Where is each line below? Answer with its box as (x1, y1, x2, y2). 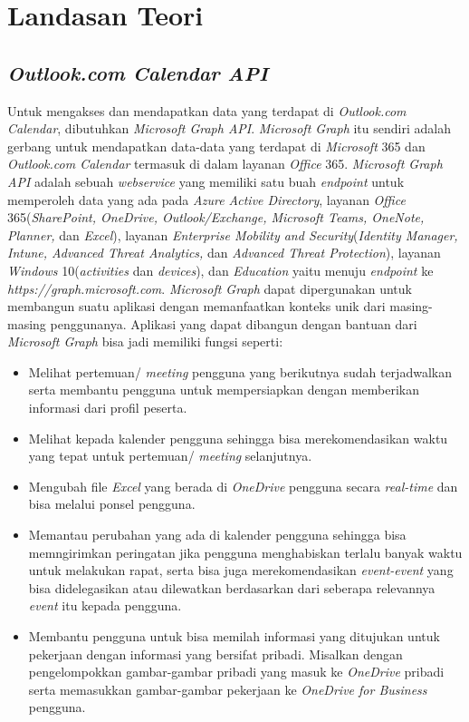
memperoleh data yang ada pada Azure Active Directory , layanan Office (7, 190, 406, 209)
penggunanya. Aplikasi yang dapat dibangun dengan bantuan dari (50, 314, 417, 333)
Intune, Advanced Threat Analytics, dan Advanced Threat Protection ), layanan (7, 243, 441, 262)
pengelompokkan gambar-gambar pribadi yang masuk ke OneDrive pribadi (28, 662, 445, 681)
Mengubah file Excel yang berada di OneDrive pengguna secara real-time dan (28, 476, 458, 495)
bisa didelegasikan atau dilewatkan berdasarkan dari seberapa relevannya (28, 578, 435, 597)
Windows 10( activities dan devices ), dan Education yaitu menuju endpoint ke (7, 260, 434, 279)
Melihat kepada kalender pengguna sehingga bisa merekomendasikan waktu (28, 428, 448, 447)
